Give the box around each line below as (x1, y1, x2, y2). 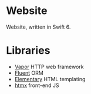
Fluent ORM (14, 69, 44, 76)
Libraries (6, 44, 50, 57)
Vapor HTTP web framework (14, 63, 84, 70)
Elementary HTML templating (14, 75, 86, 82)
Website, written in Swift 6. (6, 23, 71, 30)
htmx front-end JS (14, 82, 60, 89)
